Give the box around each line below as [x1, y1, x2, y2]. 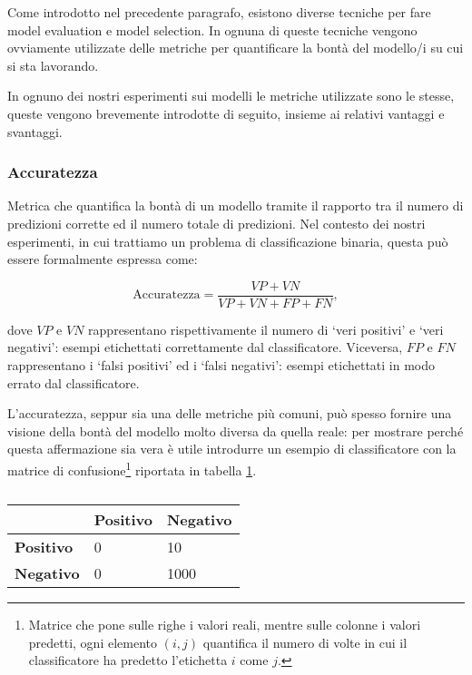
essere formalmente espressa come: [7, 249, 198, 269]
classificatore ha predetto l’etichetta [28, 651, 228, 670]
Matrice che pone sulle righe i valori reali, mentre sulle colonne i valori [28, 615, 421, 634]
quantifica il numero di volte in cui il [202, 632, 408, 651]
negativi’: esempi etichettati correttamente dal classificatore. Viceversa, [7, 337, 403, 357]
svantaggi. [7, 122, 63, 141]
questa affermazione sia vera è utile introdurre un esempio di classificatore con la [7, 439, 457, 458]
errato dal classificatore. [7, 373, 140, 392]
